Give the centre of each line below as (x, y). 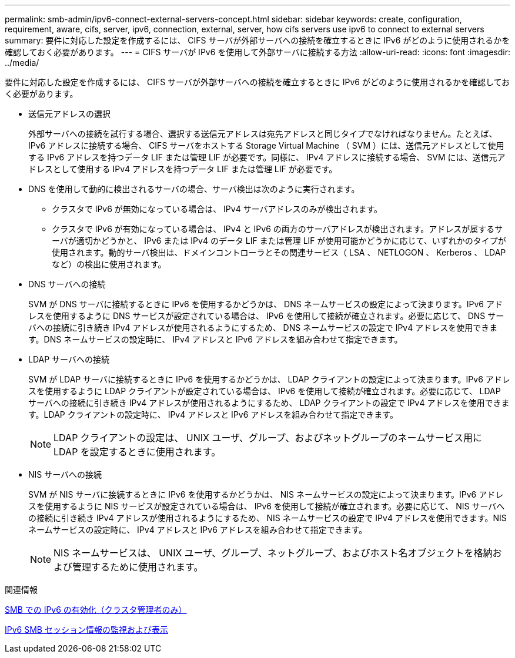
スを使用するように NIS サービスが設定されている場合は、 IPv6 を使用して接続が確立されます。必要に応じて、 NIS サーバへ (267, 506)
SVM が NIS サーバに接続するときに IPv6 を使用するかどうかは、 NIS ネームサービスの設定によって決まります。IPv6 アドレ (266, 494)
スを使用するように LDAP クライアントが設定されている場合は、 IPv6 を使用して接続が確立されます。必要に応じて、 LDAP (265, 391)
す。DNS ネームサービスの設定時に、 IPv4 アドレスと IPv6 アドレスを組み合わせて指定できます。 (215, 339)
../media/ (22, 63)
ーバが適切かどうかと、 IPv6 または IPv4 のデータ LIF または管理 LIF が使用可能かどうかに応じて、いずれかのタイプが (279, 241)
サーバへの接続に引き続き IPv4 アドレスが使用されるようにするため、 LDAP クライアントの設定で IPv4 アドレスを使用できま (269, 403)
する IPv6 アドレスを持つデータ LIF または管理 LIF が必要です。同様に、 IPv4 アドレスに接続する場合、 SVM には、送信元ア (267, 157)
